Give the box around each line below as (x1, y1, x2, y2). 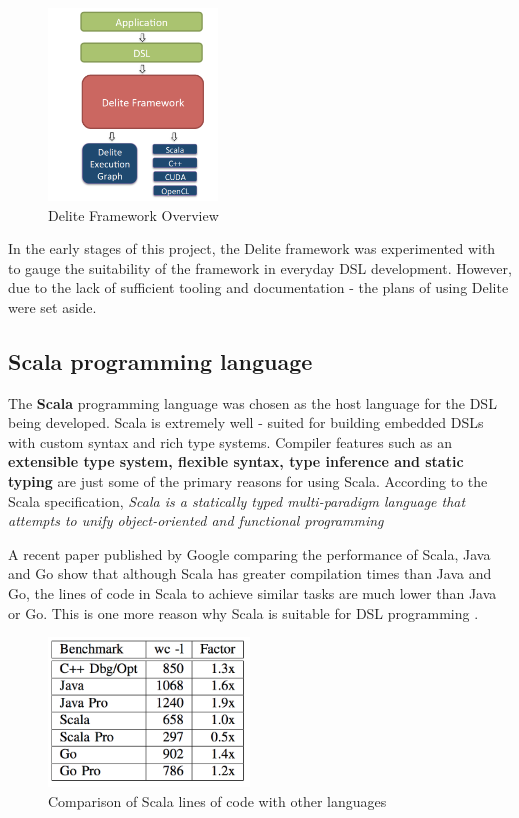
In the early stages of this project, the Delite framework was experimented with (8, 238, 496, 259)
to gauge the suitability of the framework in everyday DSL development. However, (8, 257, 512, 278)
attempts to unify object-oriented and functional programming (8, 510, 384, 531)
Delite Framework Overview (48, 204, 219, 225)
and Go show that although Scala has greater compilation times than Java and (8, 563, 492, 584)
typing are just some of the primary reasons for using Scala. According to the (8, 471, 488, 492)
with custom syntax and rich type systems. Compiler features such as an (8, 431, 453, 452)
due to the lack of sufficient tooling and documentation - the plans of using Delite (8, 277, 509, 298)
